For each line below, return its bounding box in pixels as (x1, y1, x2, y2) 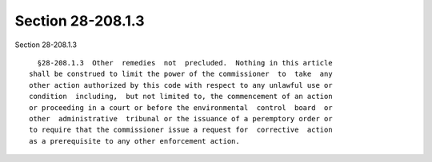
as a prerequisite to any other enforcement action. (29, 136, 240, 145)
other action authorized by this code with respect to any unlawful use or (29, 81, 333, 89)
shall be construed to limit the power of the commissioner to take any (29, 69, 333, 79)
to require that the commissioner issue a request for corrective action (29, 125, 333, 135)
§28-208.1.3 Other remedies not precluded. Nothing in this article (37, 58, 333, 67)
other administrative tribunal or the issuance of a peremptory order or (29, 114, 333, 123)
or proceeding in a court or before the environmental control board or (29, 103, 333, 112)
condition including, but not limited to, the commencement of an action (29, 92, 333, 101)
